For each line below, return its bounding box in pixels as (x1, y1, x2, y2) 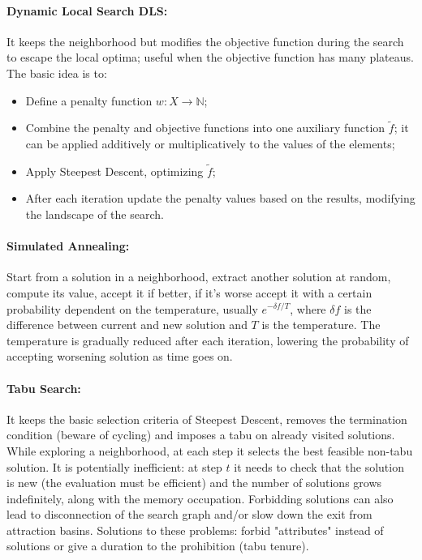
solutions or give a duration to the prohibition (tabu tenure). (6, 537, 309, 554)
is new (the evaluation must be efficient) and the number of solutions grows (6, 474, 382, 491)
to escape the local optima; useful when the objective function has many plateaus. (6, 49, 414, 66)
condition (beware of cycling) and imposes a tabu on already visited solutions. (6, 426, 395, 443)
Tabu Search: (6, 379, 81, 396)
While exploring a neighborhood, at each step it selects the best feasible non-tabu (6, 442, 413, 459)
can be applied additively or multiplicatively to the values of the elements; (25, 135, 395, 152)
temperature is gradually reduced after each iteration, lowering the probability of (6, 331, 409, 348)
